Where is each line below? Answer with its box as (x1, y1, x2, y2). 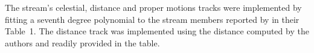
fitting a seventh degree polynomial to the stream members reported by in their (5, 13, 300, 25)
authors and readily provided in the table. (5, 36, 160, 49)
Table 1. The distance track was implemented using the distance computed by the (5, 25, 309, 37)
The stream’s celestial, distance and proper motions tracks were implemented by (5, 1, 302, 13)
